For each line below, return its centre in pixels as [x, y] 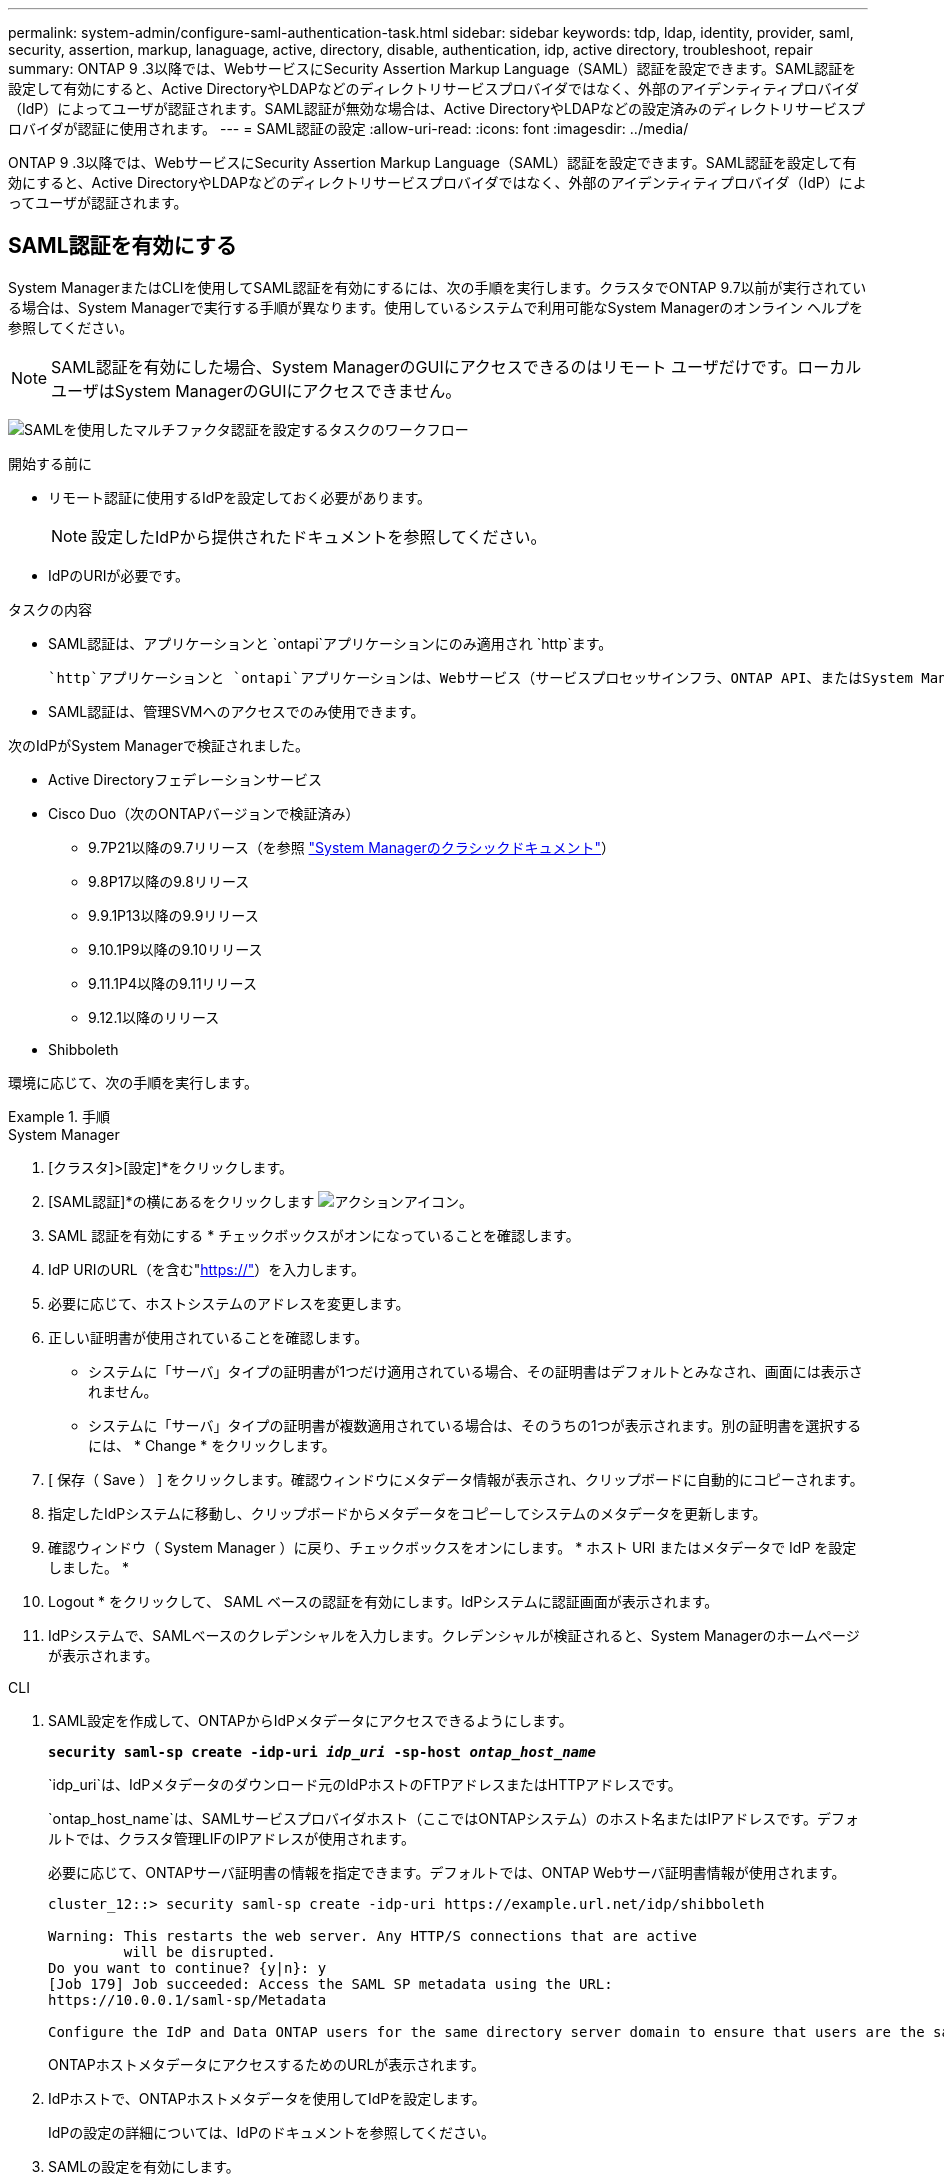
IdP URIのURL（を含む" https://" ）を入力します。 [206, 1269]
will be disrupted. [199, 1951]
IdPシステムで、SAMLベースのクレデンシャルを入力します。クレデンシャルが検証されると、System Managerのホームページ [454, 1635]
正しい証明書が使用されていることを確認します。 [208, 1337]
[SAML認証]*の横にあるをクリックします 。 [260, 1201]
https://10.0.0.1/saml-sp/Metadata [187, 1999]
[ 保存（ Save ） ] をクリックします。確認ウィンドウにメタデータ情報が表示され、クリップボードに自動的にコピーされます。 [456, 1479]
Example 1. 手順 [59, 1116]
